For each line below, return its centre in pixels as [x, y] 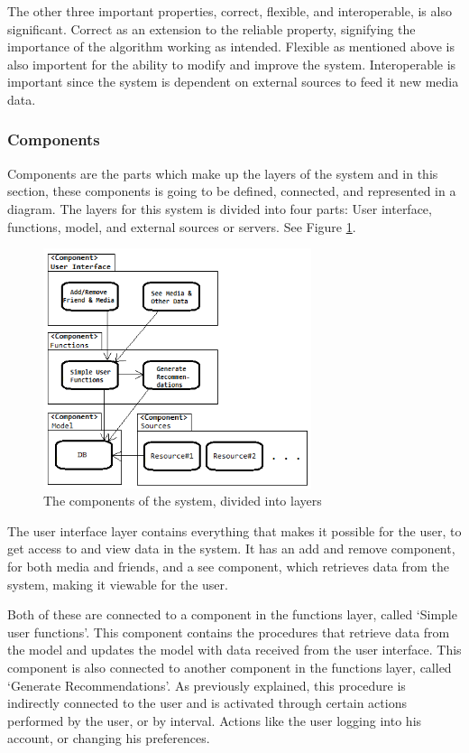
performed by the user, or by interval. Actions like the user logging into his [215, 720]
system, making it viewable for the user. [118, 584]
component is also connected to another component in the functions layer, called [230, 668]
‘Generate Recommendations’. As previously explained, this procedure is [207, 685]
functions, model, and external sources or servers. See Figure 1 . [182, 226]
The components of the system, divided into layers [183, 501]
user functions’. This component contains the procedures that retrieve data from [229, 632]
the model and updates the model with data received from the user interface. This [234, 650]
